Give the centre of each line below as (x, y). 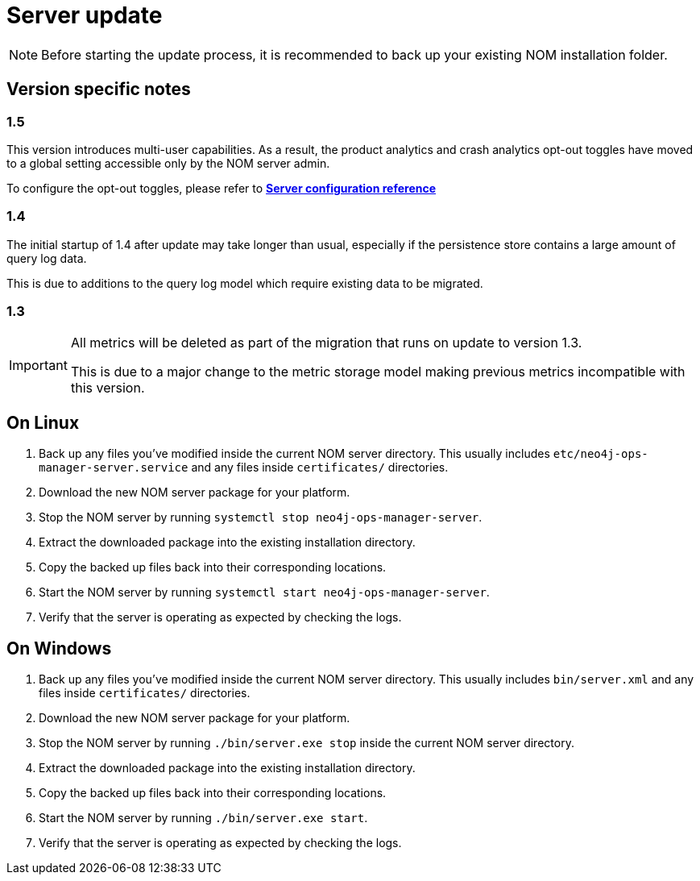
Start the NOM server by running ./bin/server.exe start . (203, 818)
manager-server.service (114, 468)
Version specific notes (99, 89)
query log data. (47, 258)
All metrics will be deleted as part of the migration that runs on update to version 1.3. (326, 343)
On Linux (43, 422)
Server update (85, 15)
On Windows (59, 648)
